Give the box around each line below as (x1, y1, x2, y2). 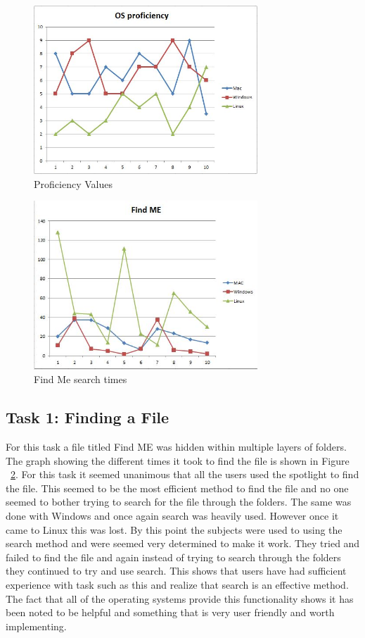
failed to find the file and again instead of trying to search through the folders (6, 549, 341, 564)
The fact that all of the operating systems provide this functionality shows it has (6, 591, 354, 606)
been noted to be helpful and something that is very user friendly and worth (6, 605, 335, 620)
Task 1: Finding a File (6, 406, 169, 428)
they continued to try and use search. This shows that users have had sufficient (6, 563, 347, 578)
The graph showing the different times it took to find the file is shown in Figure (6, 453, 350, 468)
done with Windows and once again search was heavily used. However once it (6, 508, 339, 523)
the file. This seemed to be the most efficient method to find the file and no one (6, 480, 349, 495)
